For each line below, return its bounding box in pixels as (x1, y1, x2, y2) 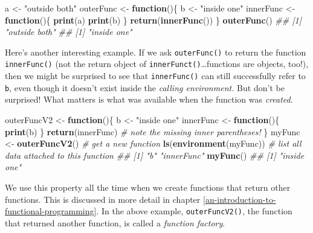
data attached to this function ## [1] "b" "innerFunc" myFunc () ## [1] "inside (5, 148, 305, 161)
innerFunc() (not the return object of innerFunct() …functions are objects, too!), (5, 57, 309, 70)
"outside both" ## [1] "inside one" (5, 25, 132, 38)
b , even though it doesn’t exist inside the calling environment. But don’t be (5, 81, 285, 94)
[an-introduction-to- (202, 193, 276, 205)
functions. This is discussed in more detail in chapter (5, 193, 201, 205)
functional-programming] (5, 205, 97, 217)
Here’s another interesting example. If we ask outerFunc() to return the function (5, 45, 306, 58)
